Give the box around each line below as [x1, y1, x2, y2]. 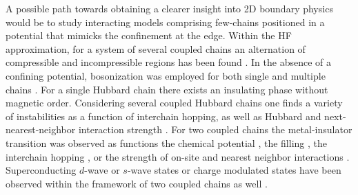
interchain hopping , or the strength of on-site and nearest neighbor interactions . [6, 149, 350, 163]
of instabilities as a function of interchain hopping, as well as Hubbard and [6, 108, 321, 123]
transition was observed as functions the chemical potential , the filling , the [6, 135, 327, 150]
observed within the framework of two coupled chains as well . [6, 176, 268, 190]
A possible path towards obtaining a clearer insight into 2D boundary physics [6, 1, 333, 15]
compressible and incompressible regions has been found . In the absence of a [6, 55, 331, 69]
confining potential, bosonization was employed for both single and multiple [6, 68, 326, 82]
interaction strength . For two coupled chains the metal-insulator [78, 122, 352, 137]
